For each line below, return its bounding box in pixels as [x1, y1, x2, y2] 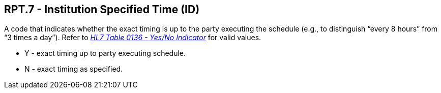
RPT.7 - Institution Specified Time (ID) [4, 3, 200, 16]
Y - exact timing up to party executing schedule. [24, 49, 186, 58]
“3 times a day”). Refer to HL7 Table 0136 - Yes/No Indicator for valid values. [4, 33, 261, 42]
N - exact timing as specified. [24, 65, 123, 74]
